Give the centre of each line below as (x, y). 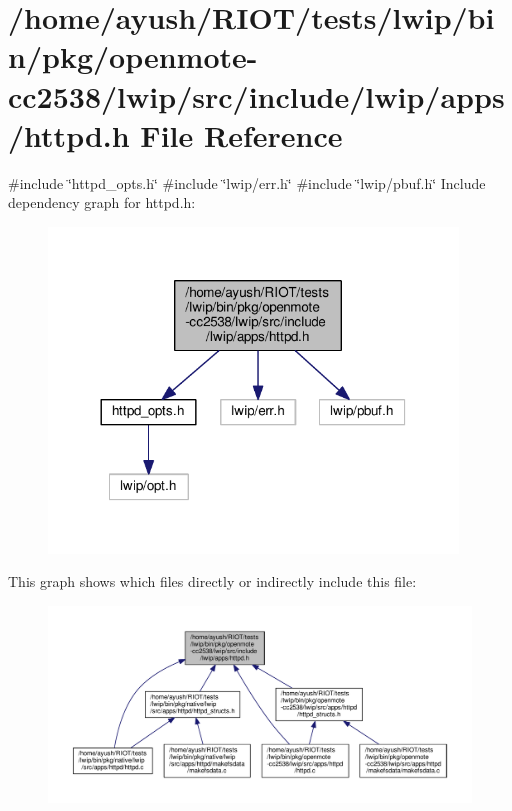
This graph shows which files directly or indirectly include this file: (212, 581)
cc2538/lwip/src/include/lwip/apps (256, 95)
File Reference (241, 134)
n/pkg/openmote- (133, 56)
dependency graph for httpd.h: (102, 202)
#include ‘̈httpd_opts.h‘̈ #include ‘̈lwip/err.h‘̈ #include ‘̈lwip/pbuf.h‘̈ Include (247, 182)
